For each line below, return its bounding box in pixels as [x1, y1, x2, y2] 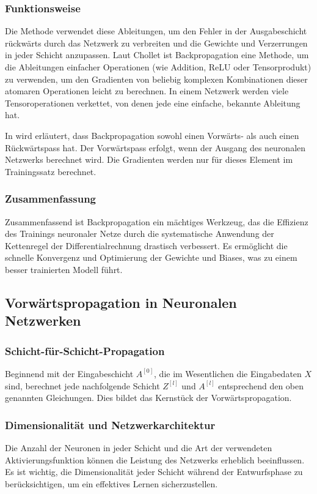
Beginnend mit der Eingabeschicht [5, 367, 134, 380]
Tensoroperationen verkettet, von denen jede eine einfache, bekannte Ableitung [5, 96, 301, 109]
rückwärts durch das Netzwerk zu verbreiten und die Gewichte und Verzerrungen [5, 36, 308, 49]
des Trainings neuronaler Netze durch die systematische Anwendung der [5, 227, 274, 240]
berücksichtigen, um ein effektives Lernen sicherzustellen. [5, 477, 218, 490]
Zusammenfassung [5, 191, 97, 206]
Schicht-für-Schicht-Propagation [5, 343, 165, 358]
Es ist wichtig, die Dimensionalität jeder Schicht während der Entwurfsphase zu [5, 465, 303, 478]
